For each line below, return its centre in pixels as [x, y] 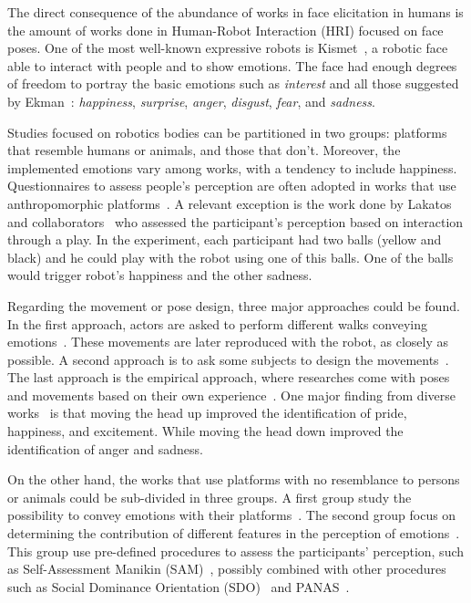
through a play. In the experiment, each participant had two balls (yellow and [225, 239]
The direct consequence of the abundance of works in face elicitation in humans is [235, 12]
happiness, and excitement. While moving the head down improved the [205, 431]
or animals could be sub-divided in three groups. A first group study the [210, 497]
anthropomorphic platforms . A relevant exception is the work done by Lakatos [230, 203]
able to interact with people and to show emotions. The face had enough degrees [232, 65]
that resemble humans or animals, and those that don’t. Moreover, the [204, 150]
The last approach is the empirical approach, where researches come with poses [229, 377]
